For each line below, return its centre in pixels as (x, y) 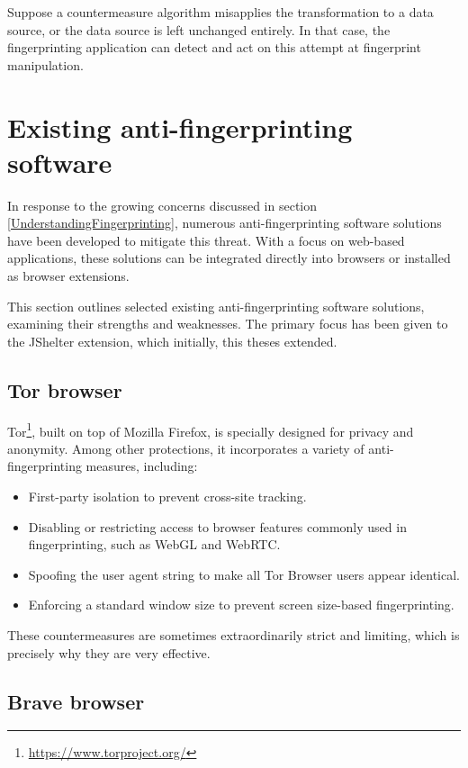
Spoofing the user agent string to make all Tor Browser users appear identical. (244, 574)
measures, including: (142, 466)
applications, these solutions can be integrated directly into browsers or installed (229, 258)
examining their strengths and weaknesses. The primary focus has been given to (228, 324)
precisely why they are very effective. (109, 652)
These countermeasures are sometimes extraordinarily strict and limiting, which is (234, 635)
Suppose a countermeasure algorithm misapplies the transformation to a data (220, 12)
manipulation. (45, 64)
